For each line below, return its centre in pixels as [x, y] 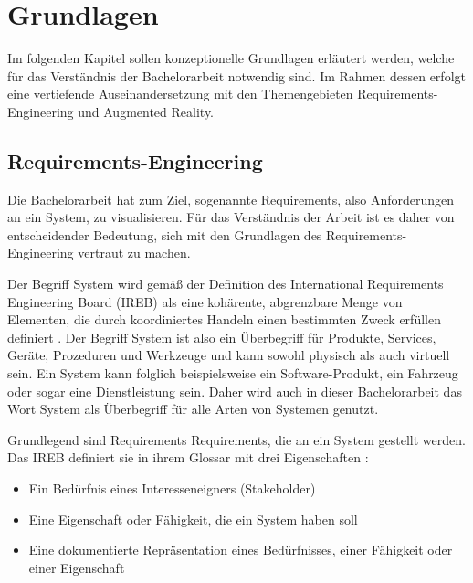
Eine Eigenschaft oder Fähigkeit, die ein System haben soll [193, 519]
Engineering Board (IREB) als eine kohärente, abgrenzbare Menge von [205, 301]
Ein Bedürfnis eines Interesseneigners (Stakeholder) [172, 488]
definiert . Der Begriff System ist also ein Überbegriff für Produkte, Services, [222, 337]
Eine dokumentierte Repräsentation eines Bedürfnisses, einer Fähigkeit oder [241, 550]
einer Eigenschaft [77, 567]
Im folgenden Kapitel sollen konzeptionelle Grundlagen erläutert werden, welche [231, 58]
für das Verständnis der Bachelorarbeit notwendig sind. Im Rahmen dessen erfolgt [236, 75]
